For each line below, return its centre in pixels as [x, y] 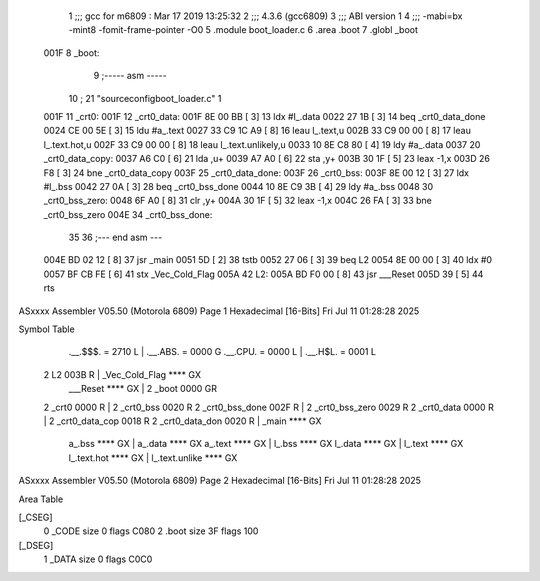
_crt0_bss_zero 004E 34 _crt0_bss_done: [128, 214]
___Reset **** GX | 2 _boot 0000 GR [143, 389]
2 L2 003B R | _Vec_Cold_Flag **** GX [122, 374]
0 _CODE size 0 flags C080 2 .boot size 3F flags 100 [151, 531]
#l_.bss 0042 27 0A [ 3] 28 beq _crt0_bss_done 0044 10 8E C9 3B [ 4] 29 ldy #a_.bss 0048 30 [238, 186]
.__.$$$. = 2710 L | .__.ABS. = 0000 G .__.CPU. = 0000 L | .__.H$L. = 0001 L [222, 352]
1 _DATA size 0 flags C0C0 [98, 559]
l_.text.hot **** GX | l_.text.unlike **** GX [153, 457]
